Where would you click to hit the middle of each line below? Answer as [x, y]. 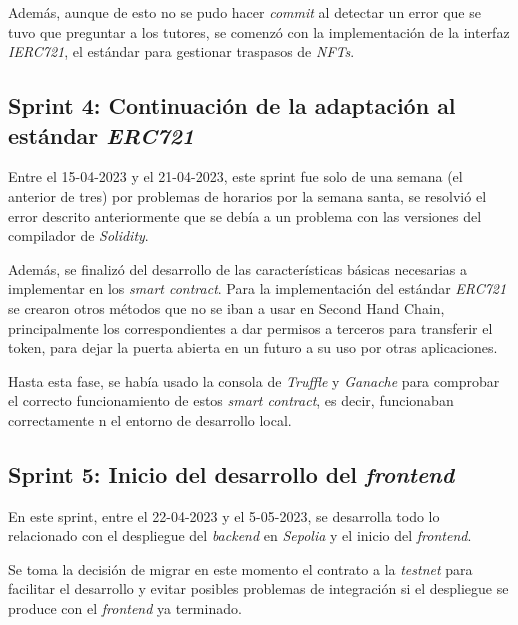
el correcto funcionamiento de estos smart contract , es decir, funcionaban [231, 400]
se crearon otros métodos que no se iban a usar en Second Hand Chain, [226, 307]
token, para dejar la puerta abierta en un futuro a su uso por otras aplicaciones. [253, 347]
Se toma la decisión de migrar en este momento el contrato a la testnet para [240, 568]
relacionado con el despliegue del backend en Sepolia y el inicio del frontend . [240, 535]
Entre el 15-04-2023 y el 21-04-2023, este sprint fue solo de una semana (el [235, 176]
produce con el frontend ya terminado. [125, 608]
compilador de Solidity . [78, 235]
